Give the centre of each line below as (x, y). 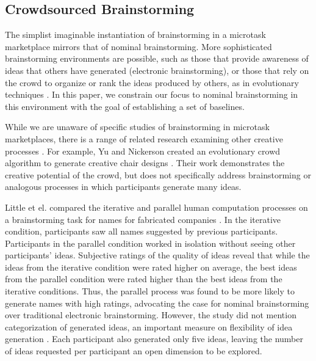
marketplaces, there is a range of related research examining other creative (144, 138)
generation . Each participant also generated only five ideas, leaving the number (154, 339)
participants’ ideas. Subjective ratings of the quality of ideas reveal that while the (157, 255)
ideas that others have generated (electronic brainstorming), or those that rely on (157, 70)
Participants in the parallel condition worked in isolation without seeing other (150, 243)
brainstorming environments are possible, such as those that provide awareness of (157, 58)
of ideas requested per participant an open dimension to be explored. (134, 351)
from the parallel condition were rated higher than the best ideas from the (144, 279)
